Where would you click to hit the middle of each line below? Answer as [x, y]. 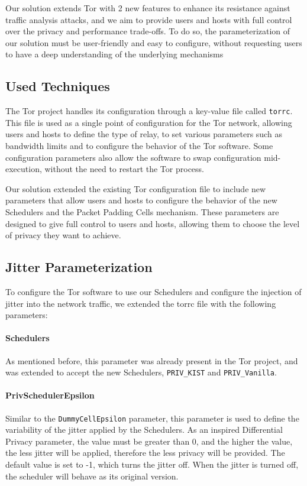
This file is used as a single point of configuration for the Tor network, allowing [149, 122]
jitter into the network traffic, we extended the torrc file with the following [141, 303]
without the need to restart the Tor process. [124, 169]
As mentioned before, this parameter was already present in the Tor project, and [152, 360]
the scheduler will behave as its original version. [92, 476]
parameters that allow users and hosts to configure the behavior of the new [141, 200]
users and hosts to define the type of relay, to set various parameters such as [144, 134]
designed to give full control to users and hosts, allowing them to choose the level [153, 223]
